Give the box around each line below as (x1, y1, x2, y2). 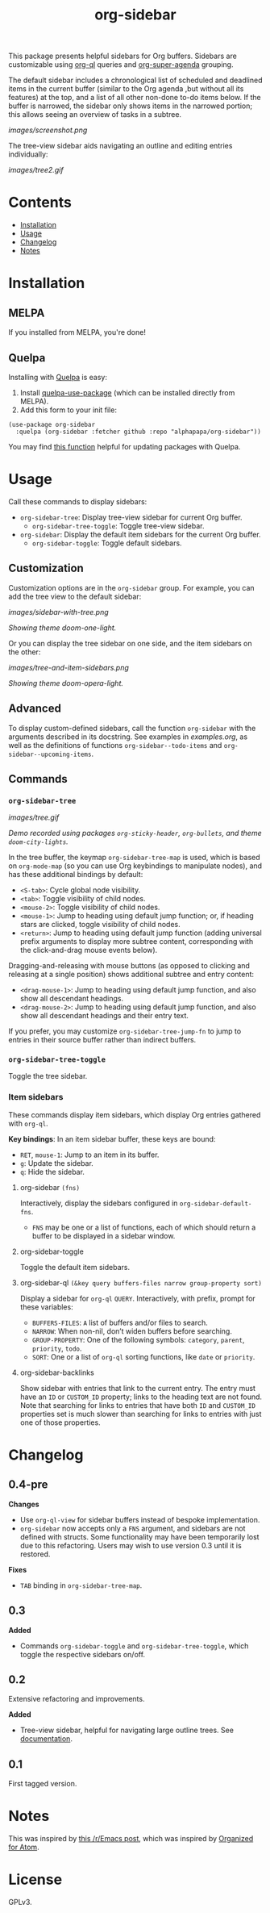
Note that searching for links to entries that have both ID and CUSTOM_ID (19, 1400, 256, 1410)
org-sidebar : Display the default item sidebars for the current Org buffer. (19, 529, 261, 539)
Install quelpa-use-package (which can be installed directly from (19, 387, 235, 397)
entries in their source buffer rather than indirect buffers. (8, 1035, 197, 1045)
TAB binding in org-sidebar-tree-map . (19, 1580, 143, 1590)
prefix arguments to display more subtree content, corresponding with (19, 937, 254, 946)
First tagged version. (8, 1779, 77, 1789)
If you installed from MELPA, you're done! (8, 328, 147, 337)
